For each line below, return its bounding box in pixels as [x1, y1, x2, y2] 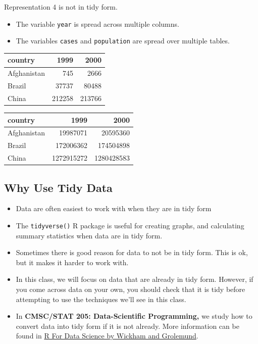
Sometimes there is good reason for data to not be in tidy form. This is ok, [16, 247, 248, 258]
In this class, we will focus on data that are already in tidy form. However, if [16, 274, 253, 284]
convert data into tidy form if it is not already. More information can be [16, 320, 239, 331]
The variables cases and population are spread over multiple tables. [16, 35, 230, 46]
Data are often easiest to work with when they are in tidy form [16, 203, 212, 214]
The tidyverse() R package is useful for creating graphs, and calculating [16, 220, 244, 230]
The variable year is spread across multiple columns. [16, 18, 179, 29]
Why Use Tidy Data [4, 179, 113, 195]
